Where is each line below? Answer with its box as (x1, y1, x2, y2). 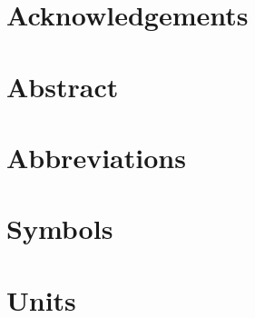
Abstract (6, 67, 119, 104)
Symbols (6, 210, 113, 247)
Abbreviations (6, 138, 186, 175)
